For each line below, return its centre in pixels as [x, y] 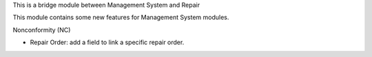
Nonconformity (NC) [42, 30]
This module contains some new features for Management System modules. [121, 18]
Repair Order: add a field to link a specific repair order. [107, 42]
